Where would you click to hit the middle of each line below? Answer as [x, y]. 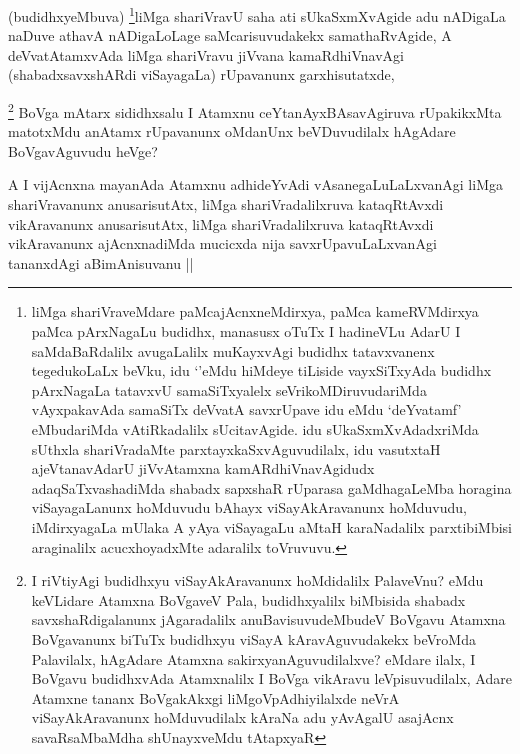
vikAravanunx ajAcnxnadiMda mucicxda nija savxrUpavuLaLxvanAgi [222, 243]
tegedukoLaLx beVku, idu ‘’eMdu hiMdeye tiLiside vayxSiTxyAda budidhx [261, 370]
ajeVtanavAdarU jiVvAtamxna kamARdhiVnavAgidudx [203, 468]
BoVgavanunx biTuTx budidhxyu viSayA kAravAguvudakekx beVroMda [253, 638]
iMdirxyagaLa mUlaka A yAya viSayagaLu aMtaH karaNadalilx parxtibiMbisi [271, 526]
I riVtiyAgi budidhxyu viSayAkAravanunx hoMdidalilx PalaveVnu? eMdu [257, 580]
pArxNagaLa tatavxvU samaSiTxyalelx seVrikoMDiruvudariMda [229, 389]
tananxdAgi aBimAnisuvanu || [101, 262]
